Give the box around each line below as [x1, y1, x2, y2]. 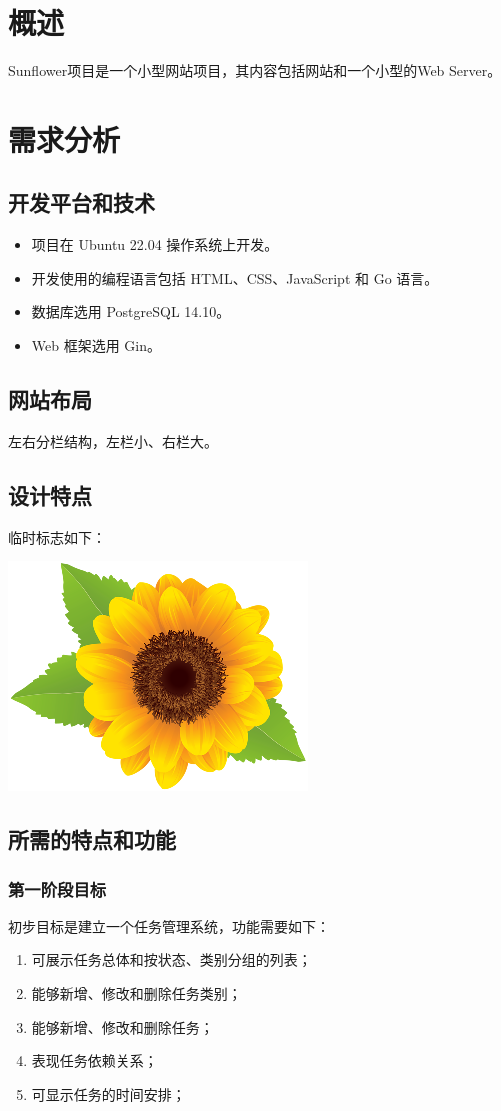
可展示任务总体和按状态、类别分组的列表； [31, 949, 312, 970]
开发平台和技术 [8, 187, 155, 218]
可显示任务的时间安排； [31, 1083, 186, 1104]
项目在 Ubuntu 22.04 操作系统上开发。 [31, 234, 279, 255]
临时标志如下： [8, 526, 106, 547]
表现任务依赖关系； [31, 1050, 158, 1071]
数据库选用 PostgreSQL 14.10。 [31, 301, 231, 322]
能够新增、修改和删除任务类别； [31, 983, 242, 1004]
